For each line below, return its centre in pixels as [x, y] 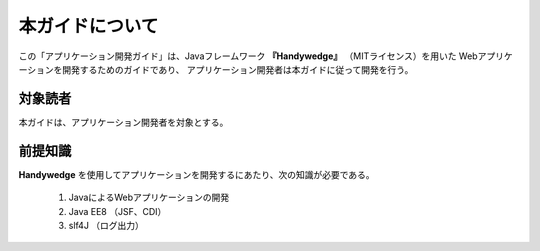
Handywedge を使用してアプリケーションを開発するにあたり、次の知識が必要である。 [196, 174]
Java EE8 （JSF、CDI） [117, 211]
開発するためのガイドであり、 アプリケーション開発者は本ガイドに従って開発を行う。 [237, 69]
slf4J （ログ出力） [106, 225]
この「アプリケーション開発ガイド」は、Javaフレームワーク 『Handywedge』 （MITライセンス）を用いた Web [248, 56]
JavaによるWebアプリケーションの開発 [149, 197]
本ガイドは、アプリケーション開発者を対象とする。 [123, 122]
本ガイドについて [88, 26]
